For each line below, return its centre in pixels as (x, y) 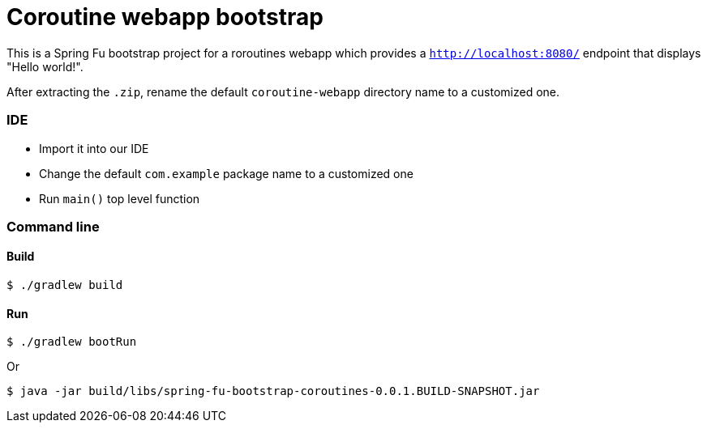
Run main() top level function (120, 198)
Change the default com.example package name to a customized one (226, 173)
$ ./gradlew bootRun (72, 342)
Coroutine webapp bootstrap (165, 17)
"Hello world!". (45, 66)
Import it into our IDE (94, 148)
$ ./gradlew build (65, 285)
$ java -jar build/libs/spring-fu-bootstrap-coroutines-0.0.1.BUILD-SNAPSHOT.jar (273, 391)
